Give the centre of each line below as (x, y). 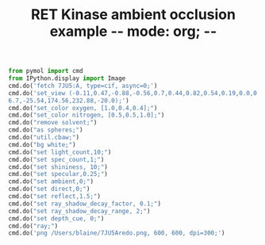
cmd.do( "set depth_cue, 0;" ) (56, 218)
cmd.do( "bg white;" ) (42, 144)
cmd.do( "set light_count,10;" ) (60, 152)
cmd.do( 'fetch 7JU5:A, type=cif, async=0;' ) (83, 86)
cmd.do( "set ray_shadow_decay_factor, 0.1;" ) (84, 204)
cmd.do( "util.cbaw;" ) (44, 138)
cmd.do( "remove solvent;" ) (53, 123)
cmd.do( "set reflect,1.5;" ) (55, 197)
